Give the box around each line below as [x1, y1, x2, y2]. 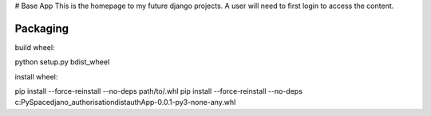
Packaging [14, 21, 69, 35]
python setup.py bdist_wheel [14, 57, 110, 67]
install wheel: [14, 72, 58, 81]
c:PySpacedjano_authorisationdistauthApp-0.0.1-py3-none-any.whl [14, 98, 236, 107]
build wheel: [14, 42, 55, 52]
